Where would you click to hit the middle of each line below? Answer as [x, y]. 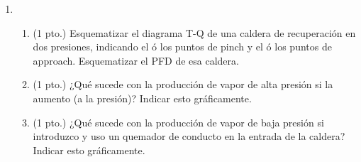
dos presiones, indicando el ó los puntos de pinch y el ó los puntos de [182, 47]
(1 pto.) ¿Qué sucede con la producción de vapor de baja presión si [178, 122]
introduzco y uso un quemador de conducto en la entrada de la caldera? [189, 136]
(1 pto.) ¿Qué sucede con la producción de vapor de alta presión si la [183, 84]
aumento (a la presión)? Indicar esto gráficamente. [142, 98]
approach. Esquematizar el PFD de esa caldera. [136, 60]
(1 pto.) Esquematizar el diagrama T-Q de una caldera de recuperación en [194, 32]
